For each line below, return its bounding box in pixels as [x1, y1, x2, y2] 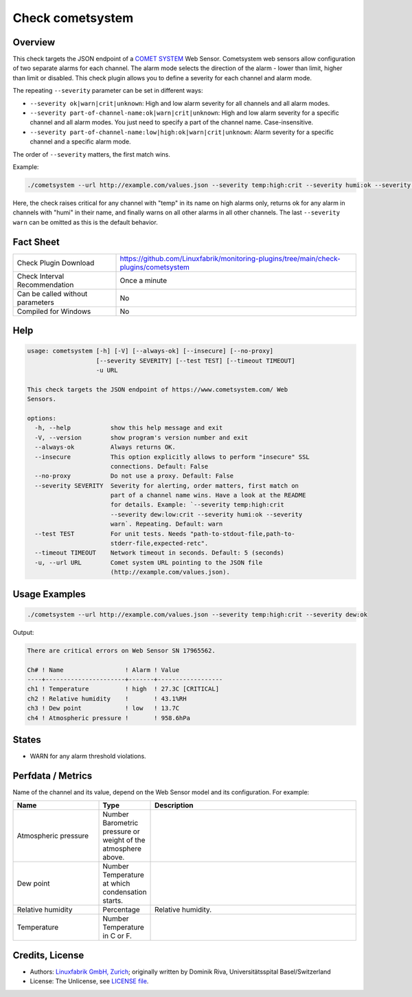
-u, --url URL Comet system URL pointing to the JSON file [34, 559, 263, 566]
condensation [102, 887, 147, 897]
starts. [102, 896, 124, 906]
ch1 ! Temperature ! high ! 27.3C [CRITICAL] [27, 685, 220, 693]
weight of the [102, 836, 146, 845]
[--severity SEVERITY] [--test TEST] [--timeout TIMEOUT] [95, 357, 295, 364]
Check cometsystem [12, 10, 134, 25]
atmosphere [102, 844, 142, 853]
